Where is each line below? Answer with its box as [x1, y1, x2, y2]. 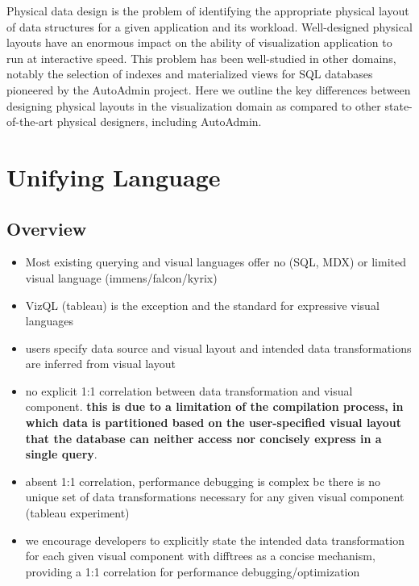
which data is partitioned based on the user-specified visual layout [25, 414, 402, 431]
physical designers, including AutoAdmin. [56, 113, 262, 130]
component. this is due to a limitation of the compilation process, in [25, 398, 404, 415]
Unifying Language [6, 160, 221, 193]
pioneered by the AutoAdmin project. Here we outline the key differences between [6, 81, 411, 98]
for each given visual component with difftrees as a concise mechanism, [25, 547, 375, 564]
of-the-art [6, 113, 53, 130]
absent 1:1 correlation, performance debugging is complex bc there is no [25, 472, 381, 489]
